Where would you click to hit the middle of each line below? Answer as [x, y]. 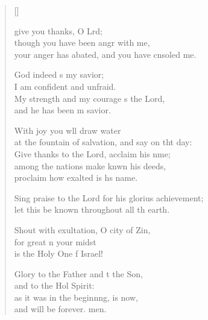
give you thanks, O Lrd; [58, 30]
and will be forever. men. [60, 309]
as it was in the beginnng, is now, [76, 297]
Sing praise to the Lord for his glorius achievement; [109, 197]
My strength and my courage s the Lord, [90, 98]
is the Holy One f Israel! [58, 253]
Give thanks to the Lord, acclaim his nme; [92, 153]
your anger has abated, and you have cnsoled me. [105, 54]
